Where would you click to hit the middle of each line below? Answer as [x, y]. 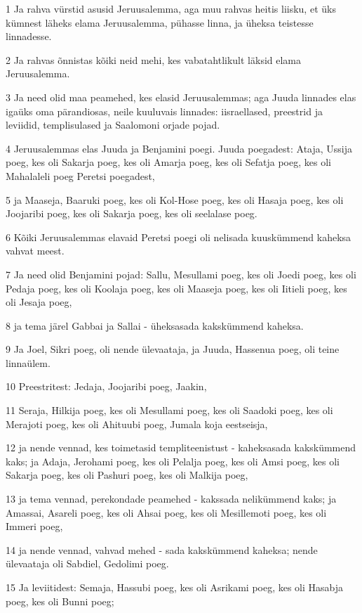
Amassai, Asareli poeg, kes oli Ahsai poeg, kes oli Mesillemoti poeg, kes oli [166, 512]
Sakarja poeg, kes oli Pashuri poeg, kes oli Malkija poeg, [127, 475]
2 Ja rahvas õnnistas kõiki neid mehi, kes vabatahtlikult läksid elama [154, 59]
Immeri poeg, [34, 526]
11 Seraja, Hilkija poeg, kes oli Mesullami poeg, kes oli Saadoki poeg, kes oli [169, 410]
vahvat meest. [35, 251]
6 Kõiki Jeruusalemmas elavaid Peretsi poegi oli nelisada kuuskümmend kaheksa [179, 237]
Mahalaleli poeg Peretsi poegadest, [80, 175]
